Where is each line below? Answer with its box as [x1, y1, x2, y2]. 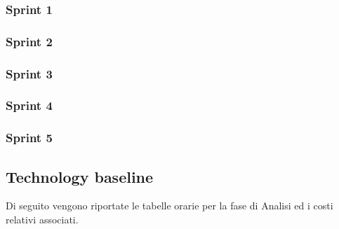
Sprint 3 [6, 64, 53, 82]
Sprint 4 [6, 97, 53, 114]
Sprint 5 [6, 129, 53, 146]
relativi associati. [6, 212, 79, 227]
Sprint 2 [6, 32, 53, 50]
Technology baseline [6, 165, 154, 187]
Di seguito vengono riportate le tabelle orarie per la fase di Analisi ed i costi [6, 198, 333, 213]
